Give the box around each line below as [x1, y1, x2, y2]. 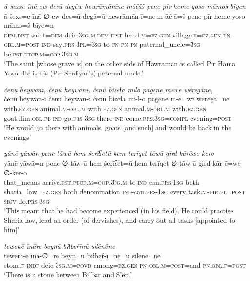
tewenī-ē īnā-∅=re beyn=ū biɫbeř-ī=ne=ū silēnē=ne [4, 250, 161, 261]
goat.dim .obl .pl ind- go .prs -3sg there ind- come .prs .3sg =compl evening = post [4, 112, 231, 123]
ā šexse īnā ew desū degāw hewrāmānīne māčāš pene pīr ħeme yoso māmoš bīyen [4, 1, 246, 11]
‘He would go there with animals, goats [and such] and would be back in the [4, 122, 231, 132]
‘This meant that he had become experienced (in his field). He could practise [4, 205, 233, 215]
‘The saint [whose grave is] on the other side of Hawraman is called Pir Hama [4, 58, 236, 68]
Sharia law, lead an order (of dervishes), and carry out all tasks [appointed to [4, 215, 235, 225]
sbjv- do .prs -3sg [4, 196, 50, 206]
